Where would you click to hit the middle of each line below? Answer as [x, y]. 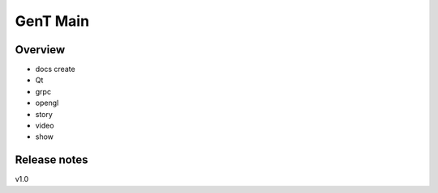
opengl [47, 103]
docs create [56, 69]
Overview [40, 50]
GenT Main [52, 21]
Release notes [52, 160]
